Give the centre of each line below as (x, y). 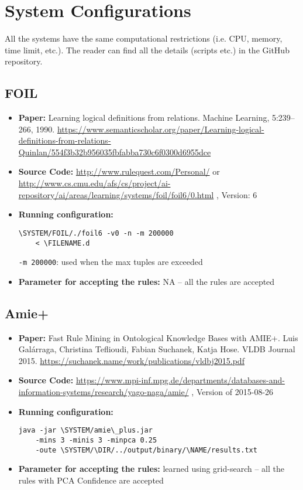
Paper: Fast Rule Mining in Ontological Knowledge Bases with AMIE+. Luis (158, 337)
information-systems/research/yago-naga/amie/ (104, 392)
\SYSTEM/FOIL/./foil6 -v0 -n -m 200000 (96, 233)
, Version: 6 (237, 194)
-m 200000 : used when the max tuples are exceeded (111, 262)
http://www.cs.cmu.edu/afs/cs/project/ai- (94, 183)
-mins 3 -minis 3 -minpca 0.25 (96, 440)
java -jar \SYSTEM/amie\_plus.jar (85, 431)
